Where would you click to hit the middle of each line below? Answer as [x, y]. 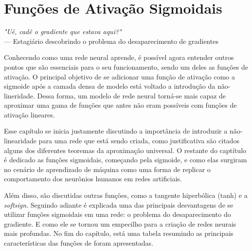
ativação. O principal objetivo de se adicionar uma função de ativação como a [119, 76]
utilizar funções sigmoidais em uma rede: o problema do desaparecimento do [117, 214]
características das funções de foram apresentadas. [79, 243]
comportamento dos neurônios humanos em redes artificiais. [93, 179]
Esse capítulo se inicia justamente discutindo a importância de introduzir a [116, 131]
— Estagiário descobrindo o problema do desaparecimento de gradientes [111, 41]
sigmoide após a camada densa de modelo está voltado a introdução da [110, 86]
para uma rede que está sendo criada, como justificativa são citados [139, 141]
